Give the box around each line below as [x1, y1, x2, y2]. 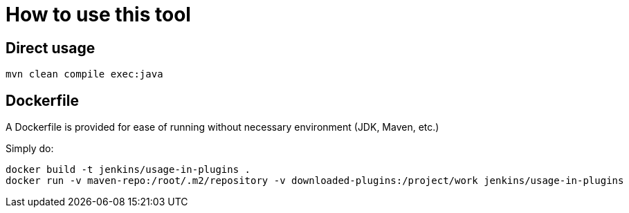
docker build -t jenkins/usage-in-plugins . [6, 164, 251, 176]
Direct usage [6, 39, 95, 57]
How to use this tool [6, 3, 191, 26]
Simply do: [6, 142, 54, 155]
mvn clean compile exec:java [6, 68, 163, 80]
